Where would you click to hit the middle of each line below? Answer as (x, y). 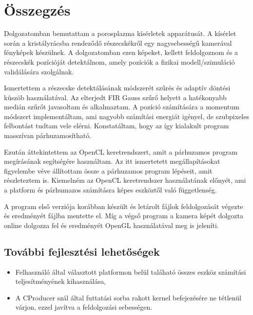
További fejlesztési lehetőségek (82, 251)
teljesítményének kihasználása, (61, 281)
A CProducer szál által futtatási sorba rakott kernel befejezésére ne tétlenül (128, 297)
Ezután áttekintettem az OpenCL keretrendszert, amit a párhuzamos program (121, 151)
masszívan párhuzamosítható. (48, 135)
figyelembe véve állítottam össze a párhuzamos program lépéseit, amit (108, 170)
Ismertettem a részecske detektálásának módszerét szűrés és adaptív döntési (117, 88)
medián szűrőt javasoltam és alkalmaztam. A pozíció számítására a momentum (122, 107)
